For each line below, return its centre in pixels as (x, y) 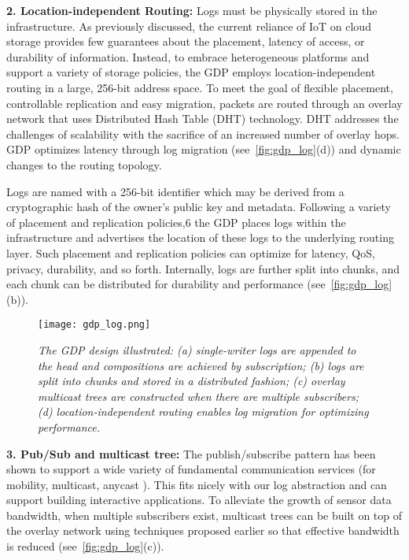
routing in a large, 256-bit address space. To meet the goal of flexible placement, (200, 87)
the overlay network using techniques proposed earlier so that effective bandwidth (203, 530)
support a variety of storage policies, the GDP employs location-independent (191, 72)
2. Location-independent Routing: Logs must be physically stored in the (192, 10)
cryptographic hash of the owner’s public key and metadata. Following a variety (199, 207)
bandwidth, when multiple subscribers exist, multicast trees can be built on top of (204, 515)
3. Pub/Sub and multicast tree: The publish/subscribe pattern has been (191, 453)
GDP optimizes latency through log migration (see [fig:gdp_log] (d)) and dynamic (204, 149)
